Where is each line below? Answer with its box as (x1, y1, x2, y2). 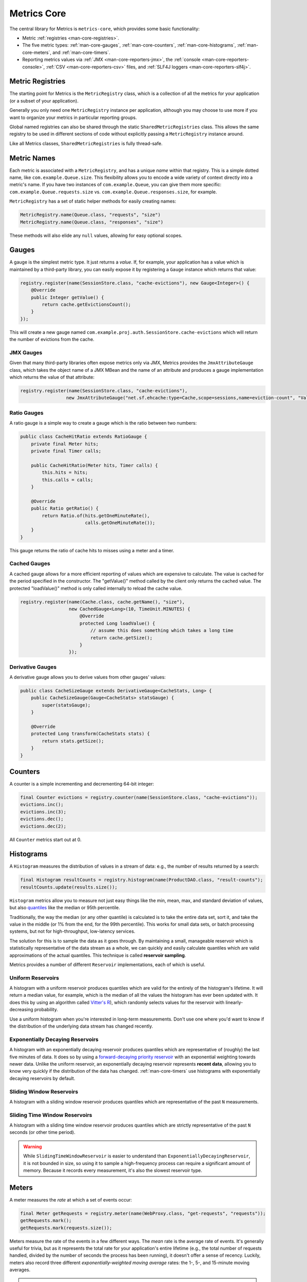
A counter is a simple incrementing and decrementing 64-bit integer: (9, 781, 155, 787)
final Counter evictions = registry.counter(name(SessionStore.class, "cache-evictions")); (20, 795, 258, 800)
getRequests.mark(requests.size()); (20, 1225, 113, 1231)
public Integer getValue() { (31, 294, 104, 300)
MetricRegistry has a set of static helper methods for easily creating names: (9, 198, 177, 205)
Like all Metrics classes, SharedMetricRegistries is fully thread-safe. (9, 140, 163, 146)
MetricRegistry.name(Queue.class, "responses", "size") (20, 219, 164, 225)
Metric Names (9, 154, 56, 163)
